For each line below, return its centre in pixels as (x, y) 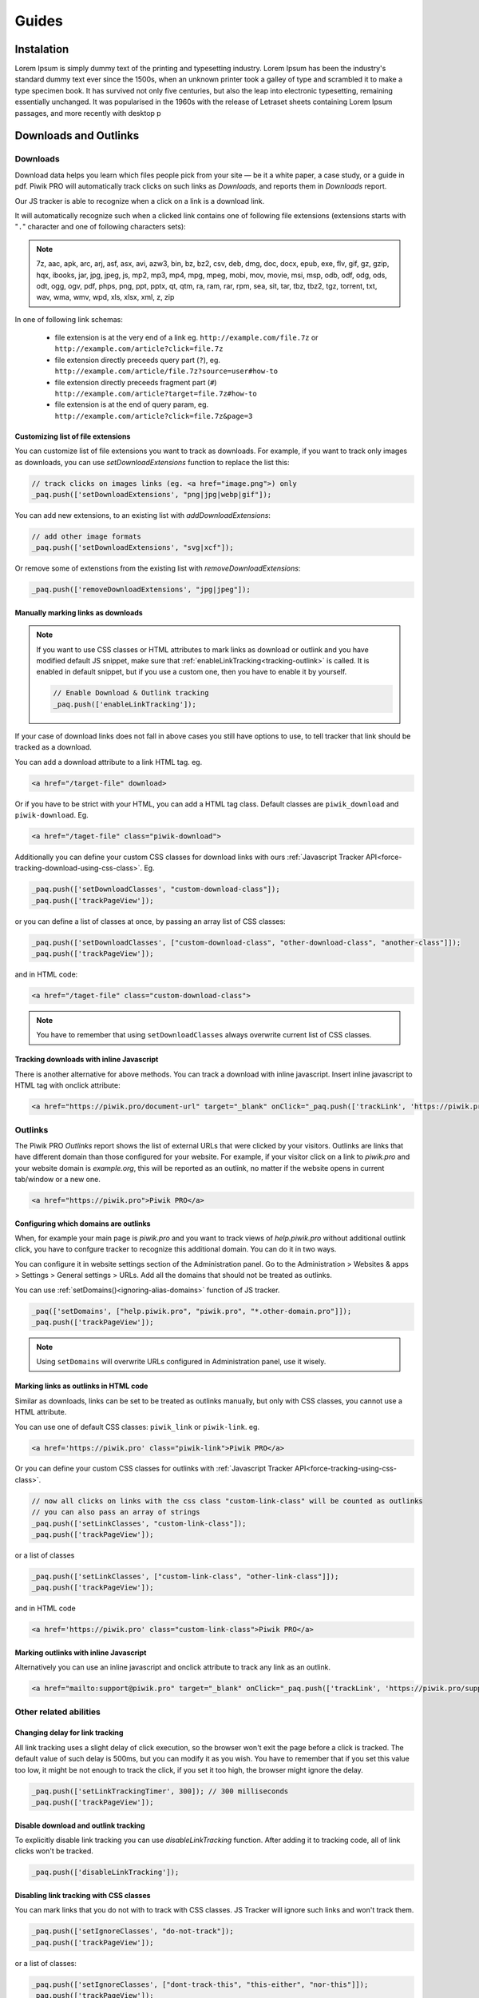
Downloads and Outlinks (77, 136)
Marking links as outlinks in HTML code (81, 1386)
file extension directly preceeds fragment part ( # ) (136, 382)
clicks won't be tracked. (54, 1851)
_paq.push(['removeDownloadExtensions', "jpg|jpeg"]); (141, 590)
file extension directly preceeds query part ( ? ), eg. (138, 360)
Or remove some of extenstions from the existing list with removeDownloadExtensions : (158, 568)
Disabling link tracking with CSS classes (83, 1895)
